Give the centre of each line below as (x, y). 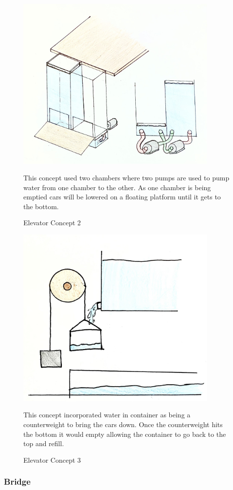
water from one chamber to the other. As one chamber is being (117, 187)
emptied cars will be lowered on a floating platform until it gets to (122, 197)
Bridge (17, 481)
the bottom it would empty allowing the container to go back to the (125, 434)
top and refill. (44, 443)
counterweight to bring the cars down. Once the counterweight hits (123, 424)
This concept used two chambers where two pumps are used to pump (126, 178)
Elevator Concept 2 (52, 223)
